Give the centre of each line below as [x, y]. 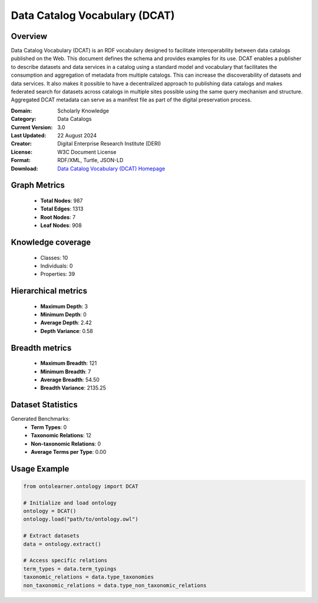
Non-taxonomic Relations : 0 [66, 444]
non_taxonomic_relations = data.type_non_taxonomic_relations [115, 585]
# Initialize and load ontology [70, 503]
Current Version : [32, 127]
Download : [24, 169]
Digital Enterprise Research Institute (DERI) [109, 144]
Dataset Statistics [44, 405]
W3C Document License [87, 152]
